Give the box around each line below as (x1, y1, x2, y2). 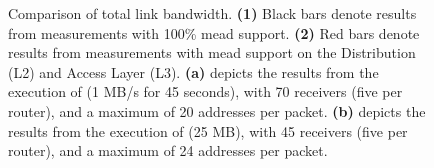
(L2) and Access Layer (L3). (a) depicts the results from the (8, 61, 379, 82)
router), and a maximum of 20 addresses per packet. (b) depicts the (8, 100, 426, 121)
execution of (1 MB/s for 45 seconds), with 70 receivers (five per (8, 81, 403, 102)
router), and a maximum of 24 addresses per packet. (8, 140, 328, 161)
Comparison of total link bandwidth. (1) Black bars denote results (8, 3, 417, 23)
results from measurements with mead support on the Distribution (8, 42, 416, 63)
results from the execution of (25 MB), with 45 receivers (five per (8, 120, 408, 141)
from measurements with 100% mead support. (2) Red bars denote (8, 22, 420, 43)
